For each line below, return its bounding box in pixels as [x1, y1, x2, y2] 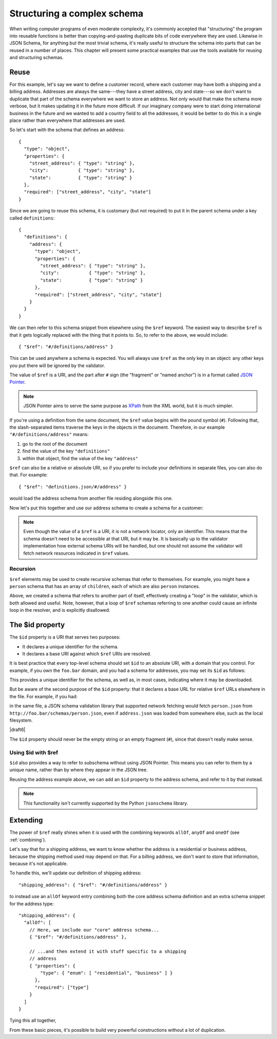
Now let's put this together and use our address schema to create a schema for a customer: [9, 504, 204, 511]
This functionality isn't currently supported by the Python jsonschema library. [23, 800, 188, 806]
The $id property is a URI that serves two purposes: [9, 634, 121, 640]
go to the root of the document [22, 441, 87, 447]
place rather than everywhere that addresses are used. [9, 117, 126, 123]
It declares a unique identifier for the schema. [22, 643, 119, 650]
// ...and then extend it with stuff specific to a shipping [29, 949, 187, 954]
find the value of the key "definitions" [22, 448, 110, 454]
